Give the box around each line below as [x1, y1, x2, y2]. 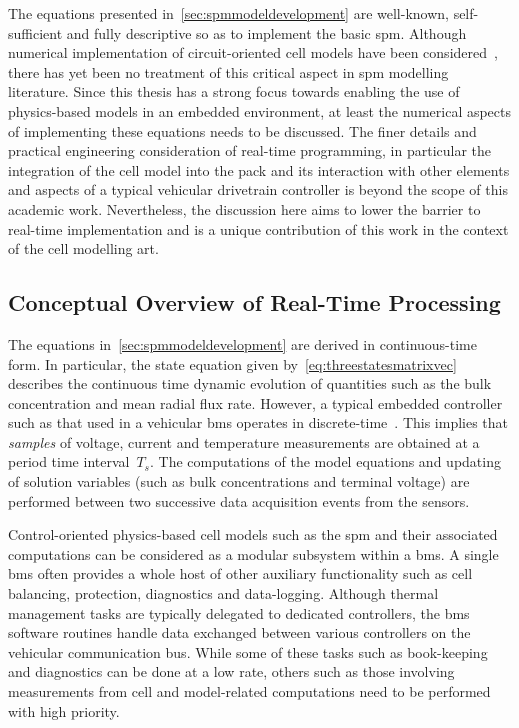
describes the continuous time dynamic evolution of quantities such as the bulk [8, 373, 492, 394]
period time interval [8, 451, 130, 472]
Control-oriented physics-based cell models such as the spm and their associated [8, 524, 498, 545]
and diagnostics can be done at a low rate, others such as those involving [8, 661, 455, 682]
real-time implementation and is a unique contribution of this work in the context [8, 218, 509, 239]
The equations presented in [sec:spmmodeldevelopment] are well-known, [8, 3, 449, 23]
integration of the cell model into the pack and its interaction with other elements [8, 159, 510, 180]
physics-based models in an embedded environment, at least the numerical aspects [8, 100, 512, 121]
